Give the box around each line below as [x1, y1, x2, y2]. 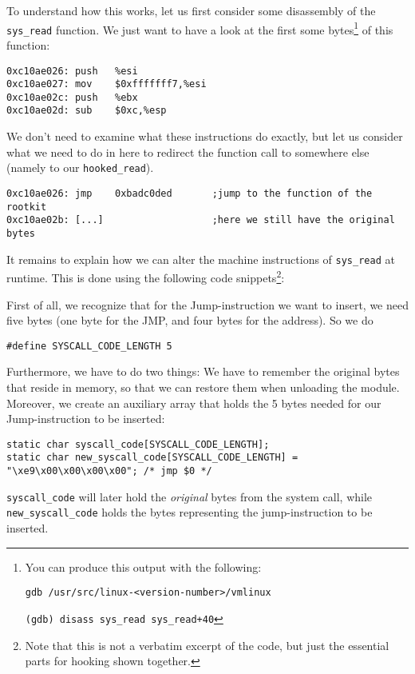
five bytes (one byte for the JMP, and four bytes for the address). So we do [6, 312, 373, 329]
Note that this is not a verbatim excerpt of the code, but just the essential [25, 636, 389, 653]
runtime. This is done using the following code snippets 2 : [6, 267, 285, 285]
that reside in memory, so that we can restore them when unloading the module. [6, 378, 400, 395]
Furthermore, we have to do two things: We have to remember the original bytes [6, 363, 400, 380]
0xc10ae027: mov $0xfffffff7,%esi [6, 78, 207, 90]
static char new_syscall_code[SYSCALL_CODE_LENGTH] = [6, 452, 298, 464]
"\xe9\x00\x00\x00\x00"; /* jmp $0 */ [6, 465, 212, 477]
